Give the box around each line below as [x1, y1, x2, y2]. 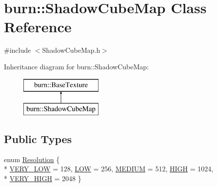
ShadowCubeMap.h [42, 45, 100, 55]
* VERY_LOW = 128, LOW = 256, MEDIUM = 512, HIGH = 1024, [4, 164, 214, 174]
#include [4, 45, 31, 55]
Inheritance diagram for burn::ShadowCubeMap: [4, 61, 149, 71]
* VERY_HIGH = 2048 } [4, 173, 81, 184]
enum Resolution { [4, 154, 60, 164]
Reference [4, 17, 72, 37]
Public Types [4, 131, 72, 146]
